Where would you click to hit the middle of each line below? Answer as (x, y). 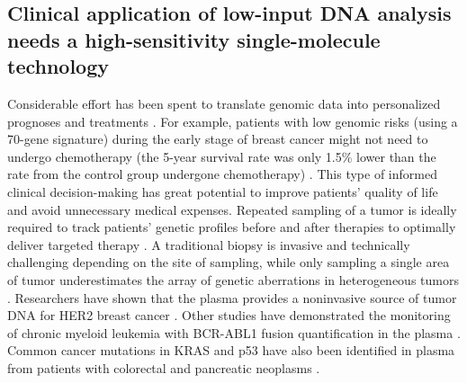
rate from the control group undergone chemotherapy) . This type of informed (222, 174)
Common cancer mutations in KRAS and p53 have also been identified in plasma (231, 350)
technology (58, 66)
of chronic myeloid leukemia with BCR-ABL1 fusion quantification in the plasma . (234, 332)
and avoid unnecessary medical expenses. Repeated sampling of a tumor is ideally (232, 209)
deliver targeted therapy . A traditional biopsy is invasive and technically (209, 244)
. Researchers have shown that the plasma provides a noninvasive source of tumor (232, 297)
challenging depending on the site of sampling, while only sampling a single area (229, 262)
